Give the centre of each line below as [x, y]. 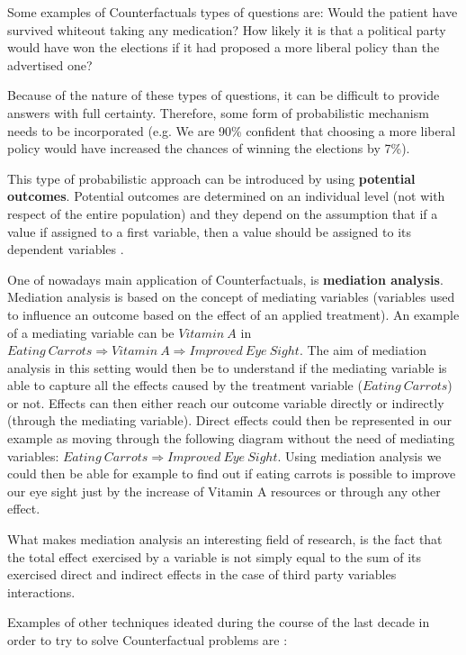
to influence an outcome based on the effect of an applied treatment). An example [233, 314]
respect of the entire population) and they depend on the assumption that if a [223, 213]
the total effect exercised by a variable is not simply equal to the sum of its [215, 556]
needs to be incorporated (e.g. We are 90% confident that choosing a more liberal [232, 130]
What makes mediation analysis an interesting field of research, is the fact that [225, 539]
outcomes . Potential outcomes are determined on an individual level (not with [226, 196]
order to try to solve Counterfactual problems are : [148, 640]
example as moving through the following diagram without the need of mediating [231, 438]
